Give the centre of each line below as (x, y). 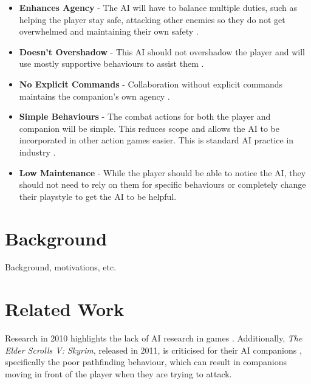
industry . (37, 152)
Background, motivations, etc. (61, 267)
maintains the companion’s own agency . (94, 96)
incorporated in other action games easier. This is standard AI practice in (156, 140)
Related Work (65, 309)
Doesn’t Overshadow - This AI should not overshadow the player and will (162, 51)
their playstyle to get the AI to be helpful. (98, 196)
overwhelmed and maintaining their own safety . (109, 31)
